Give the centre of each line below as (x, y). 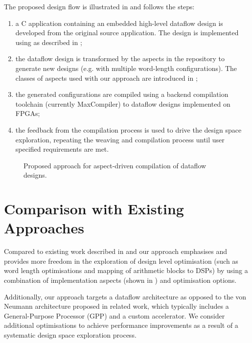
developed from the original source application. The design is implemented (127, 33)
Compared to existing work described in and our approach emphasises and (115, 251)
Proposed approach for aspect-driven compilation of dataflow (115, 165)
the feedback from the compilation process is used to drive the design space (128, 129)
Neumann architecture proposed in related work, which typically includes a (116, 306)
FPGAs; (28, 113)
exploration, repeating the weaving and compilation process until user (120, 139)
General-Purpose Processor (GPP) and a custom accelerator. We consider (115, 315)
